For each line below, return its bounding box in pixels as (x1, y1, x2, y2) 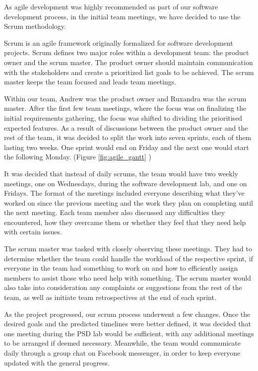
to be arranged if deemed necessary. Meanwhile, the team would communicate (4, 338, 241, 348)
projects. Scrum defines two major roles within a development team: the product (4, 47, 249, 58)
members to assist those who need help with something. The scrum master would (4, 272, 252, 283)
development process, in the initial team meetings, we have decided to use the (4, 11, 241, 21)
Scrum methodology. (4, 21, 66, 31)
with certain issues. (4, 226, 62, 237)
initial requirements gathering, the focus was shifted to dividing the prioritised (4, 112, 243, 123)
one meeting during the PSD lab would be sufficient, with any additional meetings (4, 328, 254, 338)
